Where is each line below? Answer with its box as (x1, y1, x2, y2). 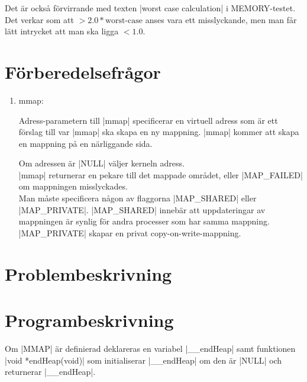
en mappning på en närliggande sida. (18, 137, 153, 149)
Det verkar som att (5, 13, 74, 25)
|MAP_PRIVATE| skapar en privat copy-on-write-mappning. (18, 226, 241, 239)
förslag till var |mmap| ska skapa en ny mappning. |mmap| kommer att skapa (18, 126, 299, 138)
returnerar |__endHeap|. (5, 365, 96, 378)
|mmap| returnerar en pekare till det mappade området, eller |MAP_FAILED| (18, 168, 303, 181)
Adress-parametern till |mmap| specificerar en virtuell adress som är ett (18, 114, 278, 126)
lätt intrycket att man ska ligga (5, 25, 119, 37)
